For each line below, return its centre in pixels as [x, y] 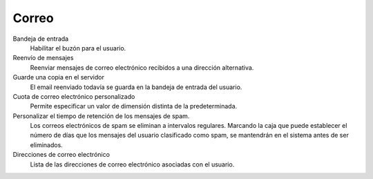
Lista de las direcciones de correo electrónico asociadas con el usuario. [132, 164]
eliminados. [47, 144]
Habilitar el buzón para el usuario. [78, 48]
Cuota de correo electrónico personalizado [74, 96]
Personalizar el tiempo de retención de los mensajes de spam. [101, 116]
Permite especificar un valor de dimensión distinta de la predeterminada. [134, 106]
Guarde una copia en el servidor [59, 77]
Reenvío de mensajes [43, 58]
